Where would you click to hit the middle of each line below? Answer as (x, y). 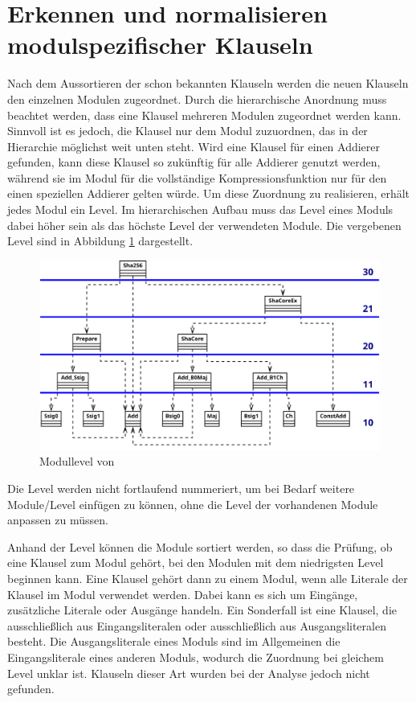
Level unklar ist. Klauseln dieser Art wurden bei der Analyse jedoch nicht (189, 673)
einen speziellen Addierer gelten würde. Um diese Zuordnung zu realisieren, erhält (209, 193)
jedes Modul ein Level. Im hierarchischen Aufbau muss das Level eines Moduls (200, 209)
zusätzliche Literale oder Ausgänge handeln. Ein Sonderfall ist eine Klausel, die (202, 610)
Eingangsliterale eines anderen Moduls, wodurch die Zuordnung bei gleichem (196, 657)
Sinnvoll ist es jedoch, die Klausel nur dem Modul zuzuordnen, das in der (188, 131)
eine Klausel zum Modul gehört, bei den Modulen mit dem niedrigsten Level (196, 562)
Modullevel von (77, 461)
